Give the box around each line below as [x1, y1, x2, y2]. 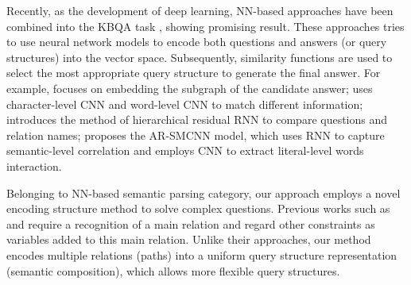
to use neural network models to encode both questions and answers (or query [6, 33, 387, 50]
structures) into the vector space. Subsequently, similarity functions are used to [6, 48, 393, 65]
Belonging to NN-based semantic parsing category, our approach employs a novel [6, 184, 401, 201]
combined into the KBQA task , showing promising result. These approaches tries [6, 17, 405, 34]
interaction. [6, 157, 62, 174]
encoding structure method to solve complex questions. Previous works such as [6, 200, 390, 217]
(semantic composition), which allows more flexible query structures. [6, 262, 340, 279]
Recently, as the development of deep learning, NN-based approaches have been [6, 2, 394, 18]
